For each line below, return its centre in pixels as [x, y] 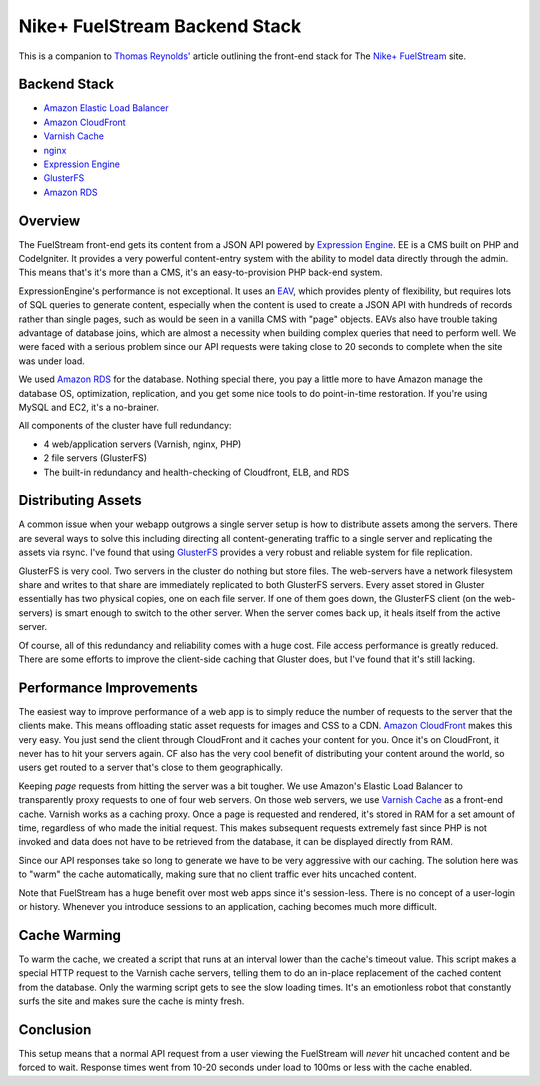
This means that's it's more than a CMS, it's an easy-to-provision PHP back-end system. [201, 272]
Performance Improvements [108, 687]
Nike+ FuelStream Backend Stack [160, 26]
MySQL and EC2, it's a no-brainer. [89, 407]
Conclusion [55, 1029]
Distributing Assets [80, 500]
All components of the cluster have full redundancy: [125, 426]
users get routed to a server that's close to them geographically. [151, 767]
